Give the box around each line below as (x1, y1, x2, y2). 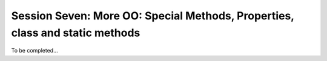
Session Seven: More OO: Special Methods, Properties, (11, 9, 294, 22)
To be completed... (11, 47, 59, 54)
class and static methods (11, 26, 140, 39)
